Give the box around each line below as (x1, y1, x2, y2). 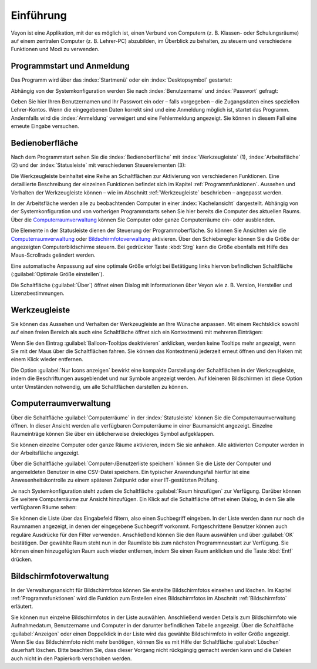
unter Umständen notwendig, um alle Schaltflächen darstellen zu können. (11, 383, 188, 390)
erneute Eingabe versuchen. (11, 123, 79, 130)
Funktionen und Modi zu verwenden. (11, 46, 100, 53)
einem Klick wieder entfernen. (11, 356, 83, 363)
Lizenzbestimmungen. (11, 290, 65, 297)
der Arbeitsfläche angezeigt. (11, 449, 80, 456)
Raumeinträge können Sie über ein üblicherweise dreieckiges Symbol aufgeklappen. (11, 431, 215, 438)
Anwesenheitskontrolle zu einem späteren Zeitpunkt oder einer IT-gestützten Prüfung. (11, 476, 220, 484)
